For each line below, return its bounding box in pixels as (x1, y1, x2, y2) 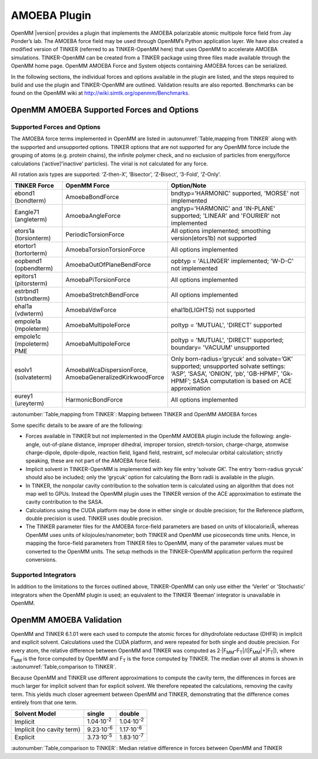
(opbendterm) (14, 264, 53, 273)
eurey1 (14, 392, 33, 400)
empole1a (14, 317, 41, 326)
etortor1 (14, 242, 37, 250)
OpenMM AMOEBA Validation (11, 615, 122, 625)
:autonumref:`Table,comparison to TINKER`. (11, 663, 117, 671)
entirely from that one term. (11, 698, 78, 706)
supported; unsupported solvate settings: (171, 362, 286, 370)
